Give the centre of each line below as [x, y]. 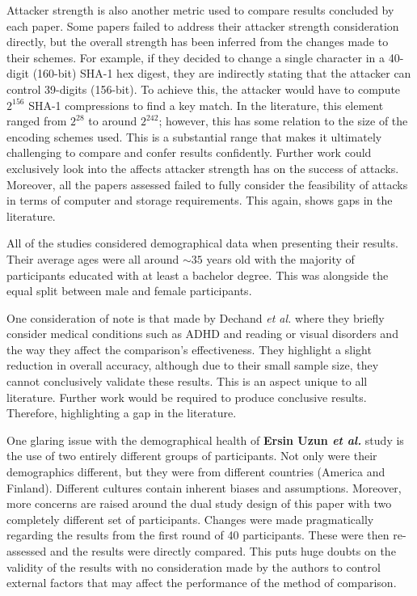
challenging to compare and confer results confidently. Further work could [189, 152]
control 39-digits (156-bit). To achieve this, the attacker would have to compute [204, 89]
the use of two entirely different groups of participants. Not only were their [192, 456]
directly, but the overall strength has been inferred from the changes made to [198, 42]
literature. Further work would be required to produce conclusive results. [187, 397]
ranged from [37, 121]
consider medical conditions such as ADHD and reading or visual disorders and [202, 334]
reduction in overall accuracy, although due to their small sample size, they [193, 365]
